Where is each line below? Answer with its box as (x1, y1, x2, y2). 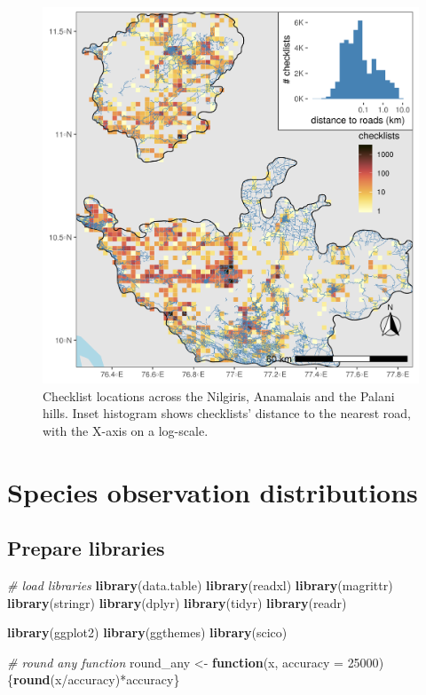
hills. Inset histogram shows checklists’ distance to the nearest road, (43, 404, 411, 423)
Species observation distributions (7, 473, 418, 509)
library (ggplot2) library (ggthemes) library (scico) (7, 623, 288, 642)
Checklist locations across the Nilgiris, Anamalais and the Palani (43, 386, 395, 405)
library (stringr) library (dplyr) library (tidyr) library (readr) (7, 593, 347, 612)
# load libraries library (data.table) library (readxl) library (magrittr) (7, 575, 393, 594)
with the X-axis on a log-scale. (43, 421, 209, 439)
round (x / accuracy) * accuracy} (13, 670, 180, 689)
